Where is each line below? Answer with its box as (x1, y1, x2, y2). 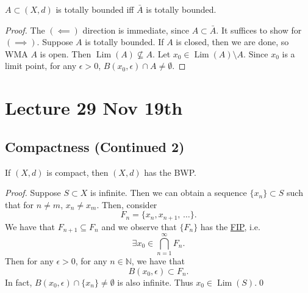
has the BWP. (144, 165, 196, 178)
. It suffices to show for (216, 23, 302, 36)
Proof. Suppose (5, 186, 61, 199)
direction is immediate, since (82, 23, 189, 36)
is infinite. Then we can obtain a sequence (90, 186, 247, 199)
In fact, (5, 275, 32, 288)
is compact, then (46, 165, 109, 178)
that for (5, 198, 34, 211)
